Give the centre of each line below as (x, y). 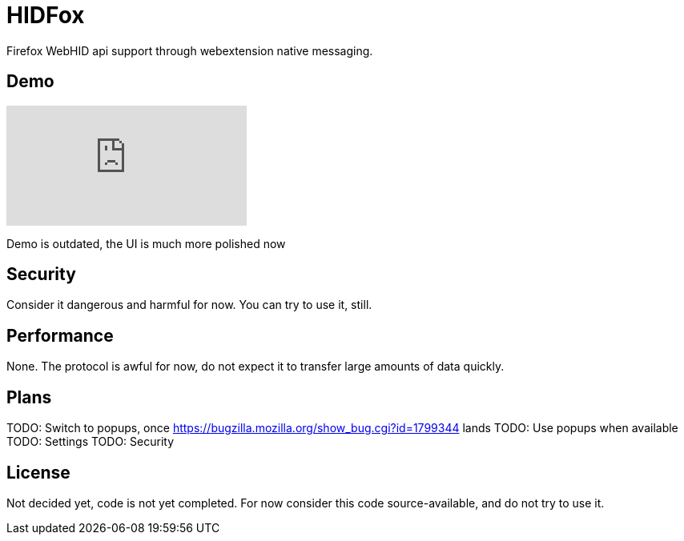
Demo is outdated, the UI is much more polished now (146, 243)
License (38, 472)
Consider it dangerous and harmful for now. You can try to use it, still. (189, 305)
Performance (60, 335)
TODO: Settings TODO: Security (91, 442)
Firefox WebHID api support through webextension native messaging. (190, 50)
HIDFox (46, 15)
